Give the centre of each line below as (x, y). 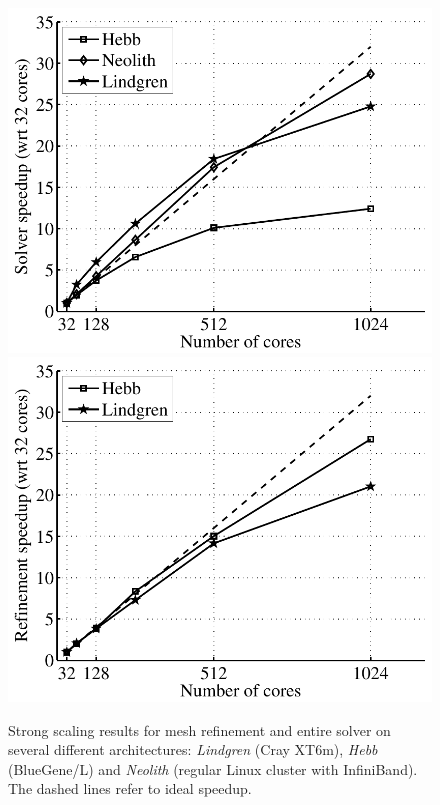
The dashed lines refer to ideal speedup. (130, 788)
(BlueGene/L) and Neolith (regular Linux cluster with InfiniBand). (213, 768)
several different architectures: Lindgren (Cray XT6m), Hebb (193, 749)
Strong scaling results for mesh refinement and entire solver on (199, 729)
